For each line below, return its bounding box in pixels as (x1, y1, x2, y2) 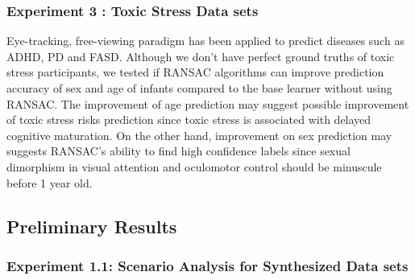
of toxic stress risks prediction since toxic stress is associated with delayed (6, 111, 371, 128)
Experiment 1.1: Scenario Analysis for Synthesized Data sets (6, 255, 409, 275)
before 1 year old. (6, 174, 93, 191)
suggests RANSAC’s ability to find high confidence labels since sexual (6, 142, 351, 159)
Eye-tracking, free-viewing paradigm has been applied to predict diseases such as (6, 32, 405, 49)
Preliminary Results (6, 213, 177, 238)
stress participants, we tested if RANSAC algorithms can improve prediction (6, 64, 384, 80)
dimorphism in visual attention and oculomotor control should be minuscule (6, 158, 382, 175)
